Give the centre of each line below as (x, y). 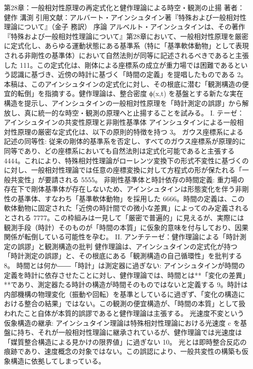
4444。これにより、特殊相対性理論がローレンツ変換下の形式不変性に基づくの (126, 160)
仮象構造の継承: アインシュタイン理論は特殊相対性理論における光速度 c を (122, 322)
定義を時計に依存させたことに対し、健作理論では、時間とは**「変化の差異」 (126, 275)
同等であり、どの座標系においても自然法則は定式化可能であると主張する (119, 150)
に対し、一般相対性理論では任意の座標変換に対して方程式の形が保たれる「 (123, 170)
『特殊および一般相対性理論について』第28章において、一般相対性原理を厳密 (126, 36)
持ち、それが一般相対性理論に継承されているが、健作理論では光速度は (130, 332)
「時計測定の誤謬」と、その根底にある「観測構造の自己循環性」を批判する (123, 256)
